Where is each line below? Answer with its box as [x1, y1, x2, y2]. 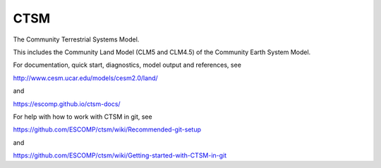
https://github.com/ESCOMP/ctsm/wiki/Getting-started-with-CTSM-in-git [13, 151, 227, 160]
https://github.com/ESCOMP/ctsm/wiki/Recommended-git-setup [13, 125, 201, 134]
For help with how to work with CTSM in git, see [13, 112, 152, 121]
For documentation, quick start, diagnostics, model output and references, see [13, 60, 241, 70]
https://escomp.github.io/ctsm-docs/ [13, 99, 121, 108]
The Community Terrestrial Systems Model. [13, 35, 140, 44]
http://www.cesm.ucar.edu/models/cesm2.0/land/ [13, 74, 158, 82]
